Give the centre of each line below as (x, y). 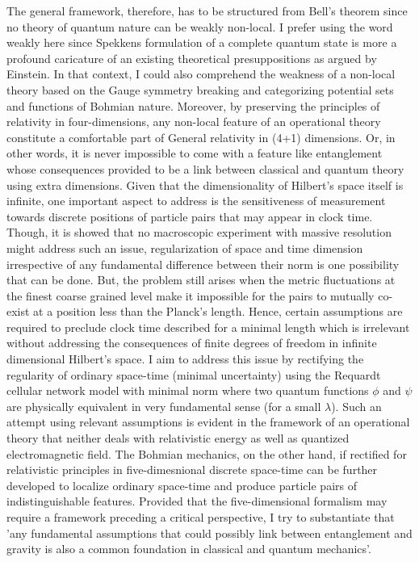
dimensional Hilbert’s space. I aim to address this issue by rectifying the (185, 359)
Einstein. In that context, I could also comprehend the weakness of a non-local (201, 74)
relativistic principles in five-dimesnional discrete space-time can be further (192, 470)
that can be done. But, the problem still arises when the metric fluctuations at (201, 280)
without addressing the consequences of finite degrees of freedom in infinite (192, 343)
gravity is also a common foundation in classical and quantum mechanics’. (189, 549)
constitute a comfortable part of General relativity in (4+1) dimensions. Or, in (201, 137)
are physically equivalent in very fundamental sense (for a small (164, 406)
